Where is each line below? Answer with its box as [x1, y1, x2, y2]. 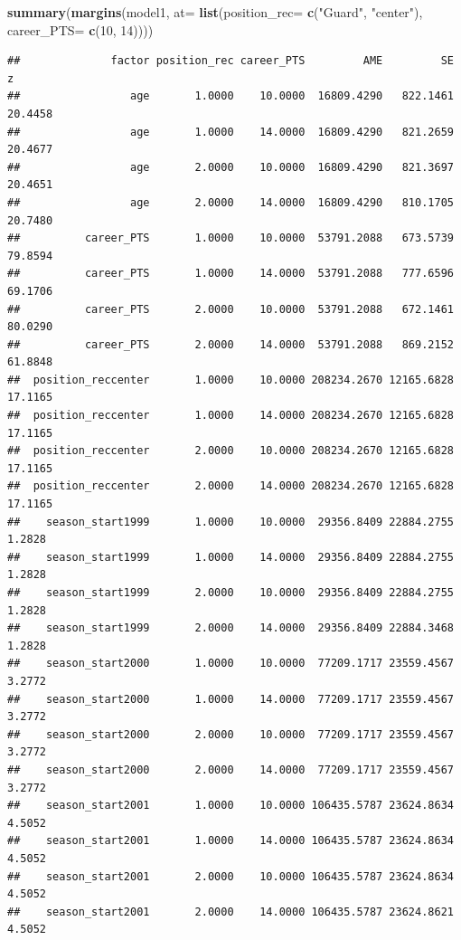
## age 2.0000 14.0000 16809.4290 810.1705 [7, 195, 454, 209]
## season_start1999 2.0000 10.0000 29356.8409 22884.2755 [7, 586, 454, 599]
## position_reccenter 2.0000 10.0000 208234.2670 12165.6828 [7, 444, 454, 458]
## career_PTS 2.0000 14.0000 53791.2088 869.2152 [7, 337, 454, 351]
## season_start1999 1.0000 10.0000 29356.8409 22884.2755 [7, 515, 454, 528]
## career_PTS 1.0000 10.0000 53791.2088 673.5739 [7, 232, 454, 245]
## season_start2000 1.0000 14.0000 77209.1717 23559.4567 [7, 692, 454, 706]
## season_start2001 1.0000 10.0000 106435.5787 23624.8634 [7, 799, 454, 812]
